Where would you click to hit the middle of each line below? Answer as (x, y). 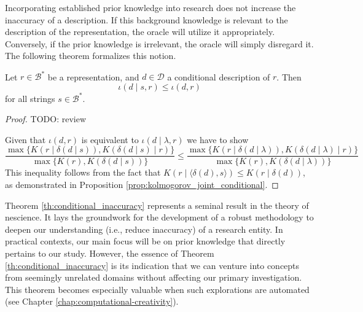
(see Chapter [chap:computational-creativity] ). (92, 301)
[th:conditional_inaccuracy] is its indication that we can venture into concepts (152, 265)
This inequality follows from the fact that (83, 172)
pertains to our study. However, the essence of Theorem (110, 253)
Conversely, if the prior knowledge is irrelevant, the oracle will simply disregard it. (159, 43)
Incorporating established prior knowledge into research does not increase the (150, 7)
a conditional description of (219, 76)
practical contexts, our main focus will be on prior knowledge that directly (145, 241)
